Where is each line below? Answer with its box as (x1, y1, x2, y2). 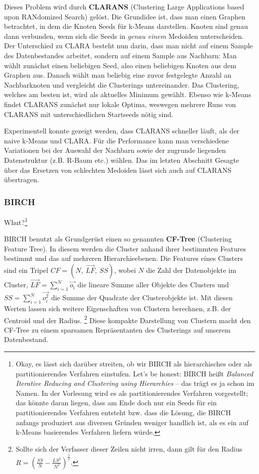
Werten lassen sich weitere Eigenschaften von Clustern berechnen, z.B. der (4, 303, 231, 314)
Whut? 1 (4, 215, 28, 227)
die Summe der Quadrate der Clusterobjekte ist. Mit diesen (51, 292, 233, 303)
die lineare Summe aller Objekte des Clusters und (77, 279, 229, 290)
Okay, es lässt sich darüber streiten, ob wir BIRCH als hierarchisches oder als (15, 358, 253, 369)
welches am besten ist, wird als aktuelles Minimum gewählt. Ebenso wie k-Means (4, 89, 252, 100)
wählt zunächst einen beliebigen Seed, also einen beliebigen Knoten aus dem (4, 60, 237, 70)
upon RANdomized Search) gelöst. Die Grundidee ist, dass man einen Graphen (4, 11, 246, 21)
